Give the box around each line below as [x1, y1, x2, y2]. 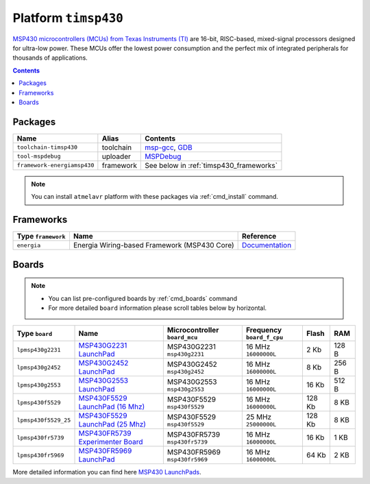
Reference [242, 232, 277, 241]
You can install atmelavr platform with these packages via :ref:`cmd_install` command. [31, 193, 279, 201]
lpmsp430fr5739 [16, 434, 64, 441]
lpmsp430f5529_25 [16, 416, 71, 424]
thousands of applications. [12, 53, 88, 62]
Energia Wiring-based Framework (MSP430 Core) [73, 241, 234, 250]
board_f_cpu [245, 334, 284, 341]
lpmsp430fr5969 [16, 451, 64, 459]
